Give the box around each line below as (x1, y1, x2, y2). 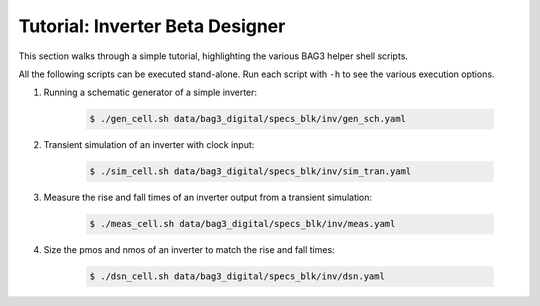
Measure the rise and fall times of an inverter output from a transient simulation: (43, 191, 373, 204)
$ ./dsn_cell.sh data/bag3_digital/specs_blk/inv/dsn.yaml (89, 271, 385, 282)
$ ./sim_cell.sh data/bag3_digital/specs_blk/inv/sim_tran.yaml (89, 166, 412, 177)
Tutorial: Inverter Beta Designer (18, 15, 286, 37)
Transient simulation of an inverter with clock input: (43, 139, 255, 151)
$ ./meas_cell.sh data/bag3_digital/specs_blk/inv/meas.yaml (89, 218, 396, 230)
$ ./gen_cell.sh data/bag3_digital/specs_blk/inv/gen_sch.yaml (89, 113, 407, 125)
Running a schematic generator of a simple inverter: (43, 86, 258, 99)
